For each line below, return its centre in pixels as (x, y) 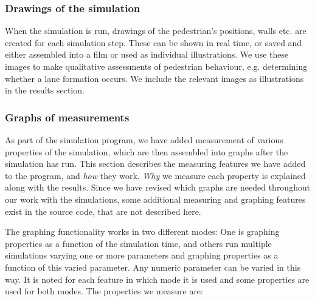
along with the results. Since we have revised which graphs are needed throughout (158, 187)
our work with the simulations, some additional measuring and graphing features (155, 199)
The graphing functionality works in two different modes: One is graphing (142, 232)
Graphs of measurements (67, 117)
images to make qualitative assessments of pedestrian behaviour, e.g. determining (156, 66)
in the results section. (45, 90)
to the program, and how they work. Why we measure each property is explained (155, 175)
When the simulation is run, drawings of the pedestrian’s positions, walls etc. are (156, 31)
